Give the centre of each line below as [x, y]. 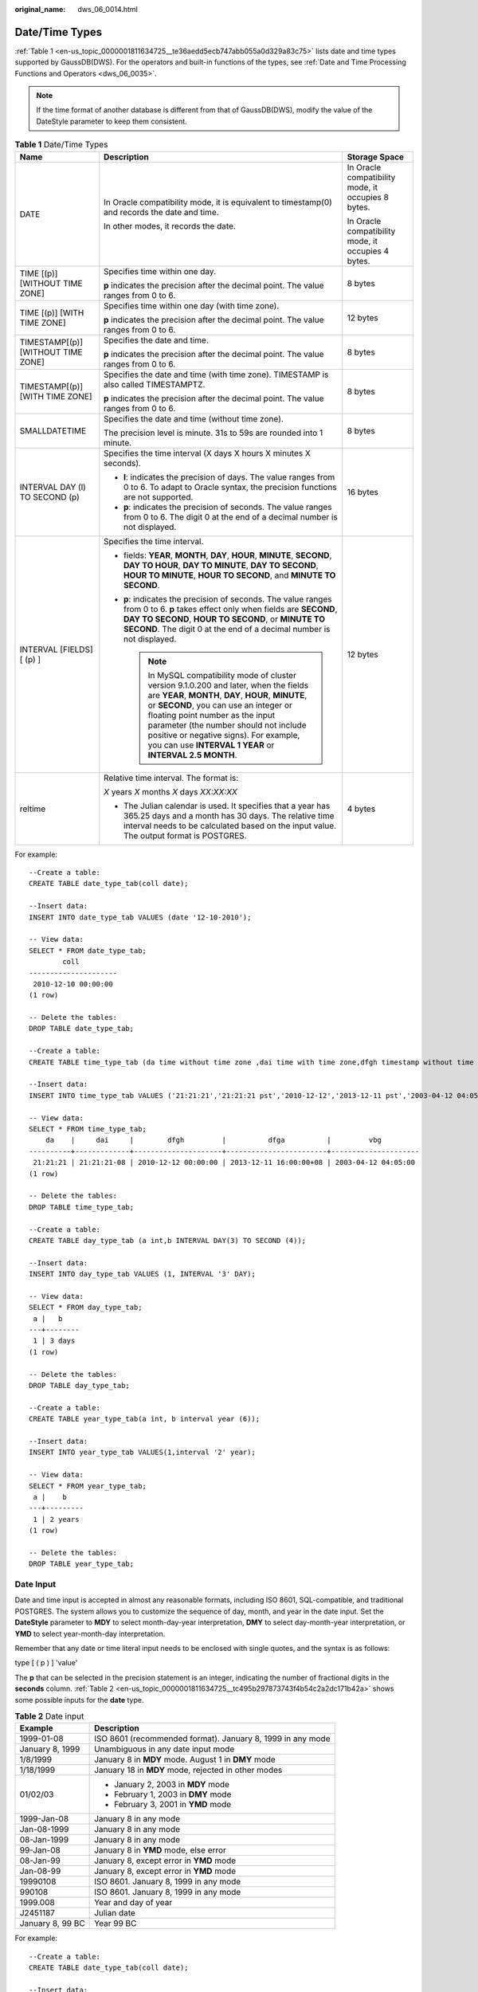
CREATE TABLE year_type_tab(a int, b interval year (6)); [145, 1419]
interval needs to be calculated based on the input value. [230, 825]
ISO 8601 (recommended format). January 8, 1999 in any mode [212, 1739]
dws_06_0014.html [108, 9]
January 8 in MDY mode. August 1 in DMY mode [185, 1759]
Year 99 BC [116, 1923]
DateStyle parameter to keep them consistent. [112, 121]
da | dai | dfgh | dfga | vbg [214, 1140]
